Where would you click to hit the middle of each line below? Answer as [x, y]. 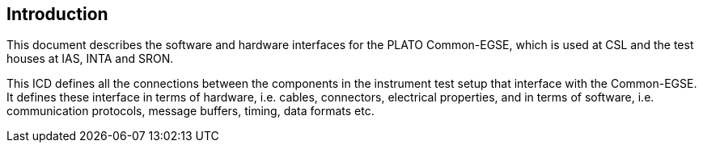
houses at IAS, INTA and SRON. [90, 59]
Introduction [57, 14]
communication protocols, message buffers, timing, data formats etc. [191, 111]
